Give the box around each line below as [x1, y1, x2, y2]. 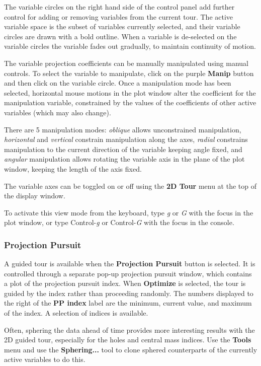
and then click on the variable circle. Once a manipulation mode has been [4, 78, 231, 88]
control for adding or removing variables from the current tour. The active [4, 11, 233, 22]
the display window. [4, 190, 65, 201]
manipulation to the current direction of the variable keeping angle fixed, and [4, 143, 242, 154]
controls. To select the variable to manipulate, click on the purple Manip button [4, 67, 254, 78]
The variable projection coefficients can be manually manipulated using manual [4, 57, 248, 68]
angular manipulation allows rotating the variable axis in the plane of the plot [4, 154, 245, 164]
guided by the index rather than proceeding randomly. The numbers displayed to [4, 287, 253, 298]
